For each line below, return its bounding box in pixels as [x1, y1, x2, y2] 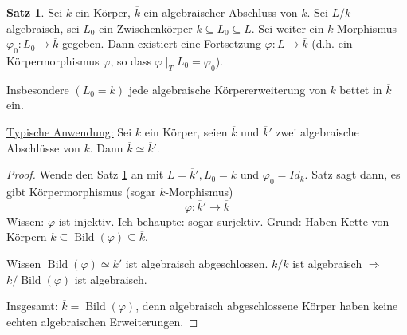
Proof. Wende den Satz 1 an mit [6, 166, 164, 183]
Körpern [6, 228, 47, 245]
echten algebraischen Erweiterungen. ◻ [6, 313, 198, 329]
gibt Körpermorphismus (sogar [6, 183, 156, 199]
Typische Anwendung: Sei [6, 123, 132, 140]
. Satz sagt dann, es [304, 166, 401, 183]
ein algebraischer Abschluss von [143, 4, 298, 20]
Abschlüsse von [6, 139, 80, 156]
